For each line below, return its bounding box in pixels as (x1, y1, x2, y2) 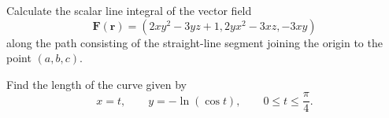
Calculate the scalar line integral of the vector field (6, 2, 252, 18)
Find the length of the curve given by (6, 76, 187, 92)
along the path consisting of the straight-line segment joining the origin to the (6, 34, 383, 50)
